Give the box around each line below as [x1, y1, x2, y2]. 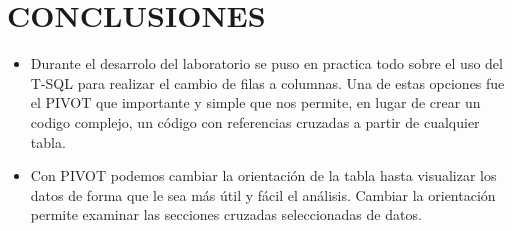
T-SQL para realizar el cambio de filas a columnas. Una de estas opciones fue [30, 72, 505, 93]
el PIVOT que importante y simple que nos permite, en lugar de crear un [30, 92, 481, 113]
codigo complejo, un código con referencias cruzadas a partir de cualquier [30, 111, 480, 132]
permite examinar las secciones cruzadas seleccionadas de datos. [30, 204, 422, 225]
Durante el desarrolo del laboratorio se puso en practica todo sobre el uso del [30, 53, 503, 74]
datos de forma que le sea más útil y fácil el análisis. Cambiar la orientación [30, 184, 496, 205]
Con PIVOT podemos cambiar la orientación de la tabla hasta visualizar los [30, 165, 497, 186]
